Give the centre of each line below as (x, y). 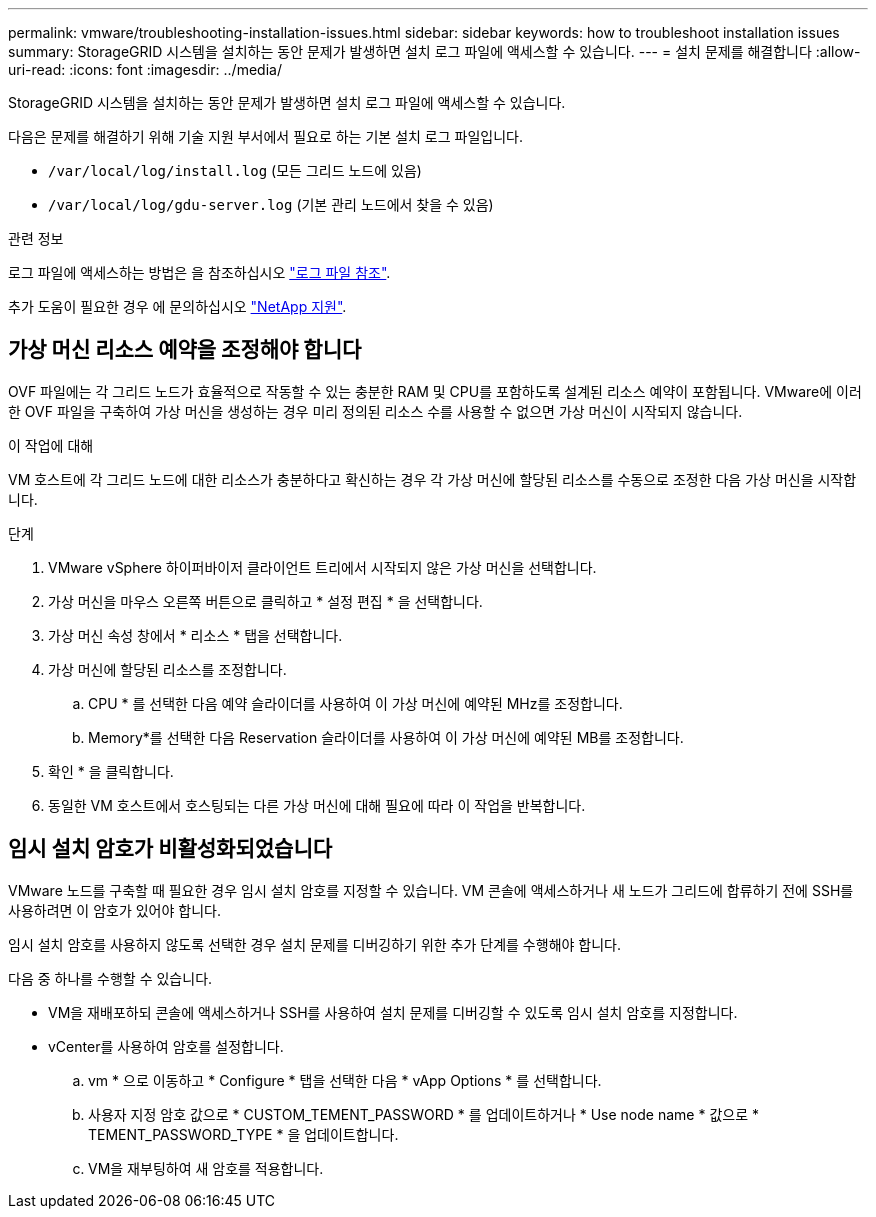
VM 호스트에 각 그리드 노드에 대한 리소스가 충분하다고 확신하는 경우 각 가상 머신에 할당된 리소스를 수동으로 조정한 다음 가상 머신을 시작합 (432, 479)
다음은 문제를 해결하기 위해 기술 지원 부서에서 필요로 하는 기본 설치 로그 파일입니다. (265, 136)
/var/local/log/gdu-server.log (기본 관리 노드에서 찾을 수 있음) (271, 204)
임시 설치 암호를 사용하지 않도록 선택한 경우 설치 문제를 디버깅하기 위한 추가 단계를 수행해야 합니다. (314, 944)
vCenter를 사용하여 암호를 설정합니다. (166, 1046)
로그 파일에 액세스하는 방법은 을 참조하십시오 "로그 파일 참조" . (199, 272)
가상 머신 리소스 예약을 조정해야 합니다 (185, 350)
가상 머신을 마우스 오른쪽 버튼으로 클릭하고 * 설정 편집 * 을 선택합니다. (265, 601)
